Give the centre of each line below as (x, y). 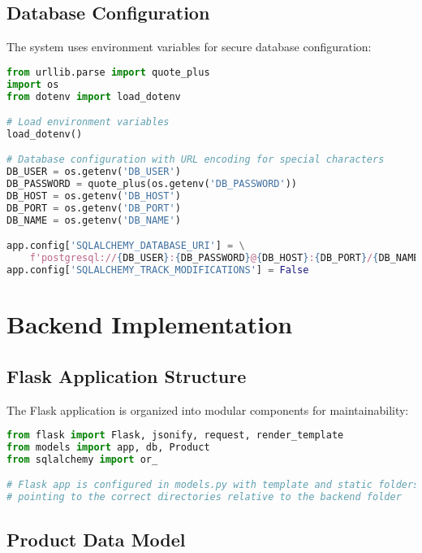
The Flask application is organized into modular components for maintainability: (208, 409)
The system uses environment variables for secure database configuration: (189, 47)
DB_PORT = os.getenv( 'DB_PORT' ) (94, 208)
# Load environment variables (88, 122)
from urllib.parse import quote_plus (108, 72)
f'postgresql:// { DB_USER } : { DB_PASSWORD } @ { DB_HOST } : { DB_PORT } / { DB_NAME (224, 258)
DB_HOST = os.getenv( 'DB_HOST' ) (94, 196)
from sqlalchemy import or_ (82, 459)
